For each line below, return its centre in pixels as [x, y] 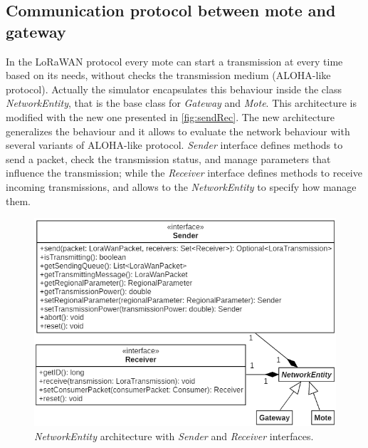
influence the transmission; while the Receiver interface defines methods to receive [184, 173]
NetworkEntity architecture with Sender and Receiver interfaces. [174, 436]
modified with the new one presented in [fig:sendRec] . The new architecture [170, 116]
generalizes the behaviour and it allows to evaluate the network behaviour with [178, 131]
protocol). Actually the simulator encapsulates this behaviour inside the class [174, 89]
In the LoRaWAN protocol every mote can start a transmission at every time [174, 61]
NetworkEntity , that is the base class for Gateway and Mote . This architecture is [181, 103]
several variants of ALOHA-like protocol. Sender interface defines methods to [174, 145]
